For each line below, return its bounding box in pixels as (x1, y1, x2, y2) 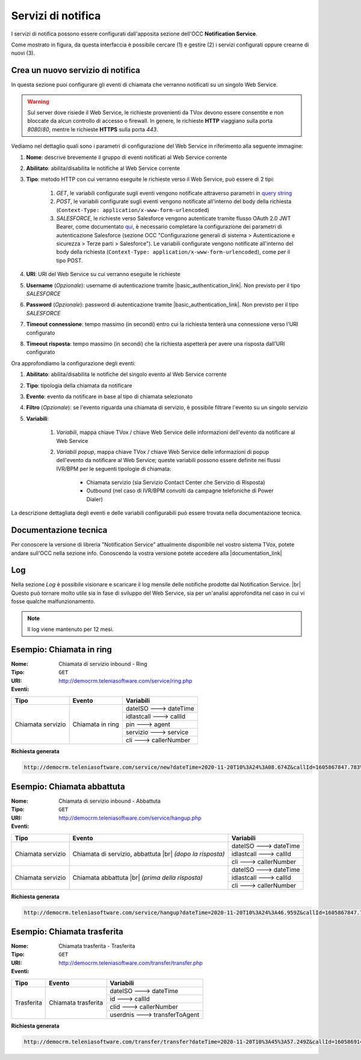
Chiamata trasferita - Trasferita (58, 942, 135, 950)
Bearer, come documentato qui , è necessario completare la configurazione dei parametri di (56, 223, 282, 230)
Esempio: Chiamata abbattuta (11, 781, 126, 792)
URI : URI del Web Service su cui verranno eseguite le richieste (26, 271, 180, 278)
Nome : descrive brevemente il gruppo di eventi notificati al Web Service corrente (26, 154, 227, 161)
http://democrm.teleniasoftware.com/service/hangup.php (58, 814, 202, 821)
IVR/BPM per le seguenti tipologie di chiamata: (56, 465, 171, 472)
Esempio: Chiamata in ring (11, 644, 113, 654)
